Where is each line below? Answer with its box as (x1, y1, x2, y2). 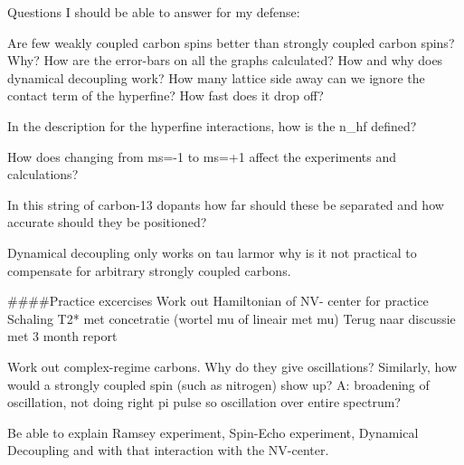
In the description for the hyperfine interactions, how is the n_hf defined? (7, 116, 417, 135)
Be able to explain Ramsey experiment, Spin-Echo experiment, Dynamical (7, 422, 419, 441)
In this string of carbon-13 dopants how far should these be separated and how (7, 195, 444, 214)
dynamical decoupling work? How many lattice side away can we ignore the (7, 68, 425, 87)
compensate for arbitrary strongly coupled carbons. (7, 261, 291, 280)
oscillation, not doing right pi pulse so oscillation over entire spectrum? (7, 393, 401, 412)
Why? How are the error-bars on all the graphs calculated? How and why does (7, 51, 443, 70)
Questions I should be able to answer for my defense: (7, 3, 300, 21)
